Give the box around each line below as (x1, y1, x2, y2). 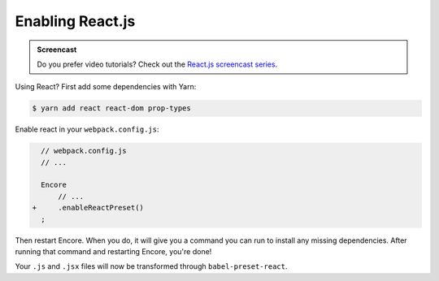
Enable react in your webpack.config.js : (15, 124, 159, 134)
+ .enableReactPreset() (32, 203, 144, 213)
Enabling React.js (15, 12, 136, 30)
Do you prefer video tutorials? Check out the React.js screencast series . (37, 59, 278, 69)
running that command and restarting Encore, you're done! (15, 247, 212, 256)
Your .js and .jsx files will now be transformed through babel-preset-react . (15, 262, 288, 271)
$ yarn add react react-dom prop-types (32, 104, 191, 113)
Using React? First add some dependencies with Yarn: (15, 82, 197, 92)
